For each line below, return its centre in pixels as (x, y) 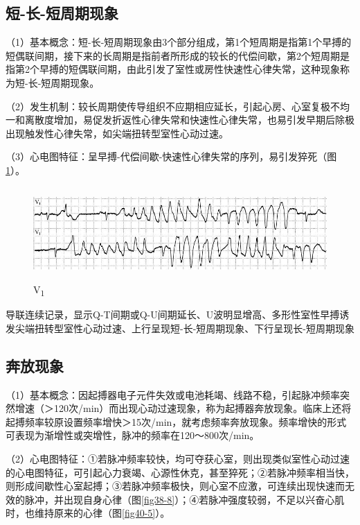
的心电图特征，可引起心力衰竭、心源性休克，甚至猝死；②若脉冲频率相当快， (180, 472)
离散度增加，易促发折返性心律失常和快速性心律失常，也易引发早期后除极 (189, 120)
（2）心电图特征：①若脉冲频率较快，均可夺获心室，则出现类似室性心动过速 (178, 459)
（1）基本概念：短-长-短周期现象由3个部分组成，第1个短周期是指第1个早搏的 (179, 42)
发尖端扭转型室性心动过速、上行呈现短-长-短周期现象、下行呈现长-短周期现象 (180, 328)
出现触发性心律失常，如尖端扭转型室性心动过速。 (117, 133)
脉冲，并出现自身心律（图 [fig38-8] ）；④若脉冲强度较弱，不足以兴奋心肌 (184, 499)
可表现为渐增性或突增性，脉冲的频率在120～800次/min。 (133, 435)
